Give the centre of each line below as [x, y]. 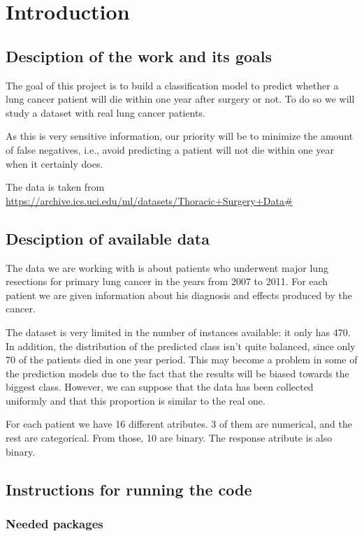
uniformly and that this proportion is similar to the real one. [136, 400]
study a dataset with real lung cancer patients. [105, 112]
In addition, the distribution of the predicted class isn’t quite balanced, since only [181, 346]
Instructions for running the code [129, 489]
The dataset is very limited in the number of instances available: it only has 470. [178, 332]
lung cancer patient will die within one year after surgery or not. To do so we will [180, 99]
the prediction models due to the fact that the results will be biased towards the [177, 373]
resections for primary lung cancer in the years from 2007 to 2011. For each [167, 281]
